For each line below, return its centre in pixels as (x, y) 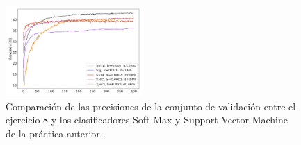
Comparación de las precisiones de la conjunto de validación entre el (151, 106)
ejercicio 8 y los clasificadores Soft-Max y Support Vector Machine (147, 120)
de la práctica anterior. (54, 134)
